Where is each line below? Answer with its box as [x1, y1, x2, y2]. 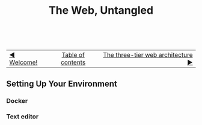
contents [61, 58, 86, 66]
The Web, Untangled [48, 4, 154, 17]
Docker [6, 96, 28, 105]
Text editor [6, 112, 39, 121]
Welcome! [9, 58, 38, 66]
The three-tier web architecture [103, 51, 193, 59]
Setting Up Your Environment [6, 78, 117, 89]
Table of [61, 51, 85, 59]
